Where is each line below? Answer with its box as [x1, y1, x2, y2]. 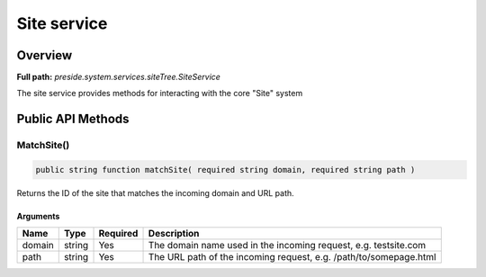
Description [148, 228, 200, 240]
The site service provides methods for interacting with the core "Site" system [16, 88, 303, 99]
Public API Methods [16, 112, 130, 127]
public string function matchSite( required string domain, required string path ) [35, 165, 416, 175]
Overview [16, 48, 73, 63]
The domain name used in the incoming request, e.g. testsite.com [148, 239, 427, 252]
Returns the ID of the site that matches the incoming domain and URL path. [16, 188, 294, 198]
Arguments [16, 211, 60, 221]
